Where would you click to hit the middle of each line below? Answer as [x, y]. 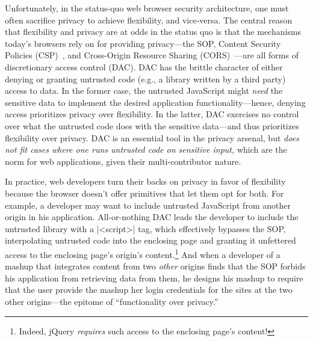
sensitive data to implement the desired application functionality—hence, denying [155, 102]
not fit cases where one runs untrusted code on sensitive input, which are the [146, 149]
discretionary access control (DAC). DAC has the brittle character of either [144, 66]
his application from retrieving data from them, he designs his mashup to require [154, 278]
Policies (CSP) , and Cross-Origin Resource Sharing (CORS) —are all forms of [152, 55]
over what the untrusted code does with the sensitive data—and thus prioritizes [152, 125]
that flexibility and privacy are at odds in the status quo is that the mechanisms [153, 32]
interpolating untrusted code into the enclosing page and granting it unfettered [150, 240]
